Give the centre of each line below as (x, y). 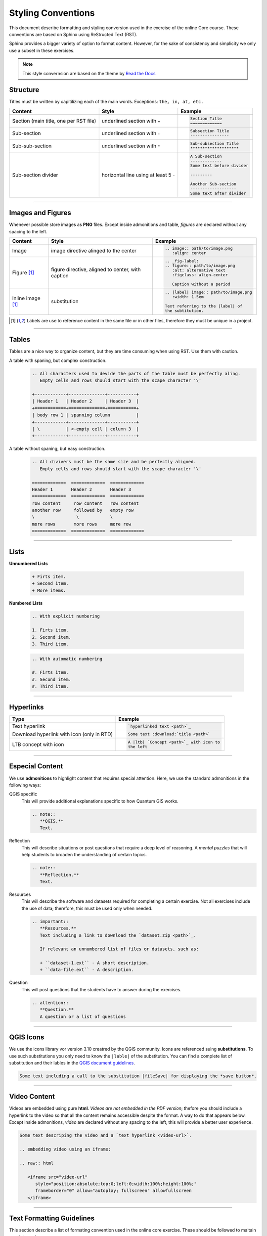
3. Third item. (50, 644)
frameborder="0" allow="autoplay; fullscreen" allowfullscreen (113, 1191)
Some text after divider (218, 194)
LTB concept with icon (38, 745)
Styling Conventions (52, 13)
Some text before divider (219, 166)
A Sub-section (206, 156)
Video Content (32, 1097)
